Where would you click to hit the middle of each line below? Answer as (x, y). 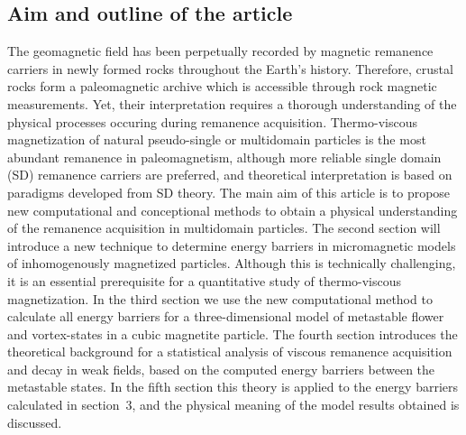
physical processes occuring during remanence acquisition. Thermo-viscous (212, 121)
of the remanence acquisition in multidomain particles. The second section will (224, 228)
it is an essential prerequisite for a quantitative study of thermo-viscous (205, 280)
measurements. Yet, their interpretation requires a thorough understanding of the (232, 103)
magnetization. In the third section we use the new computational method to (220, 298)
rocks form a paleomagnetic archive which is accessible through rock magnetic (222, 86)
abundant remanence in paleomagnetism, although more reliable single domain (224, 157)
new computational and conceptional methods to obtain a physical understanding (233, 210)
